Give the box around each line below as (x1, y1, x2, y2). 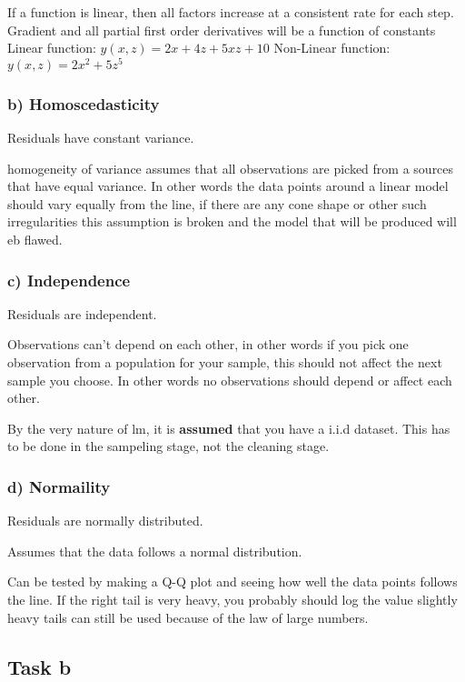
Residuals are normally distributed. (7, 511, 203, 530)
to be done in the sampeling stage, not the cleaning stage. (7, 436, 330, 456)
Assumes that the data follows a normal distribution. (7, 541, 302, 560)
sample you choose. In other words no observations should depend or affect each (7, 370, 452, 389)
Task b (7, 652, 72, 680)
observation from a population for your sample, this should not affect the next (7, 353, 442, 372)
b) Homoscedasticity (7, 92, 160, 115)
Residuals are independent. (7, 304, 157, 323)
